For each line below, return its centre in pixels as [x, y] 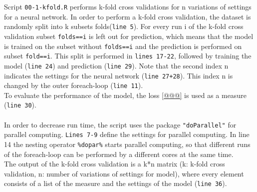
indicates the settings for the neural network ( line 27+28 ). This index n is [119, 75]
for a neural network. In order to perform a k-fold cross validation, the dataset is [128, 16]
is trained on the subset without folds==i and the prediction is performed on [123, 46]
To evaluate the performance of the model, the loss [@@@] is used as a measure [125, 95]
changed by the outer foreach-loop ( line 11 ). [74, 85]
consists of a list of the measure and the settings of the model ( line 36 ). [116, 183]
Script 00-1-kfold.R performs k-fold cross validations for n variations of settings [128, 6]
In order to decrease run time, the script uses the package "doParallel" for [120, 124]
